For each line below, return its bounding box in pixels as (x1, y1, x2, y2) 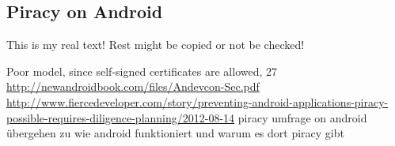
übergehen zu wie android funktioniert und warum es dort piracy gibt (6, 125, 344, 141)
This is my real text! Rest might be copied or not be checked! (6, 36, 305, 53)
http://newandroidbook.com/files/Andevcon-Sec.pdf (6, 78, 260, 95)
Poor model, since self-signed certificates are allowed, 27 (6, 62, 278, 79)
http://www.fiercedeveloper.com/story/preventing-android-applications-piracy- (6, 93, 389, 110)
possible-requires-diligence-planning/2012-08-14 (6, 109, 235, 125)
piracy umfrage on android (237, 109, 367, 125)
